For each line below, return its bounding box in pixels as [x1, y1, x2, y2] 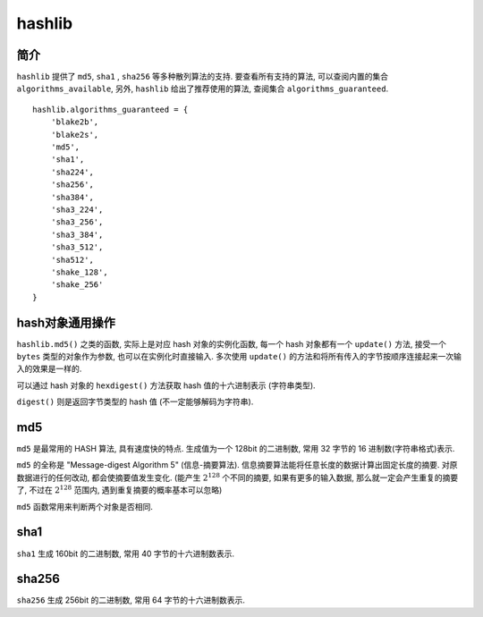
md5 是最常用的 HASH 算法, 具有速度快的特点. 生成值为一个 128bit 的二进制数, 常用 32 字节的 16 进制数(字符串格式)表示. [16, 444, 455, 454]
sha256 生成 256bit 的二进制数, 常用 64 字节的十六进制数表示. [16, 595, 246, 605]
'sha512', [50, 255, 94, 265]
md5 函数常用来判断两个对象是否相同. [16, 501, 154, 511]
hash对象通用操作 [16, 315, 116, 330]
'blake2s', [50, 130, 99, 139]
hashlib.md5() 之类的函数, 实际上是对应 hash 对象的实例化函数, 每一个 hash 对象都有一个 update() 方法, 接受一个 [16, 338, 447, 349]
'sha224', [50, 166, 94, 177]
